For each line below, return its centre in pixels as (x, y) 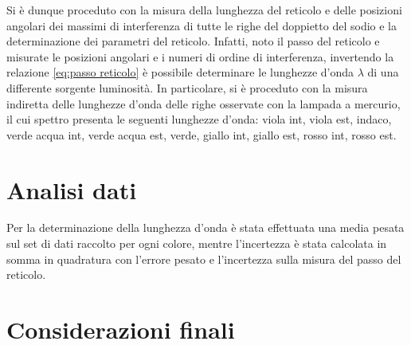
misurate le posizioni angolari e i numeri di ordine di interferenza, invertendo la (200, 56)
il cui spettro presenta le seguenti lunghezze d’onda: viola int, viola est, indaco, (199, 119)
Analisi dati (72, 189)
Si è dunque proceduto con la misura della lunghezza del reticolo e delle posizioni (204, 10)
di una (383, 72)
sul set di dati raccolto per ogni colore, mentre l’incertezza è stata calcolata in (197, 243)
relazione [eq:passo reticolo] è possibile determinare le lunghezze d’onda (180, 72)
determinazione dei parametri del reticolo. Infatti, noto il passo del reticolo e (193, 41)
